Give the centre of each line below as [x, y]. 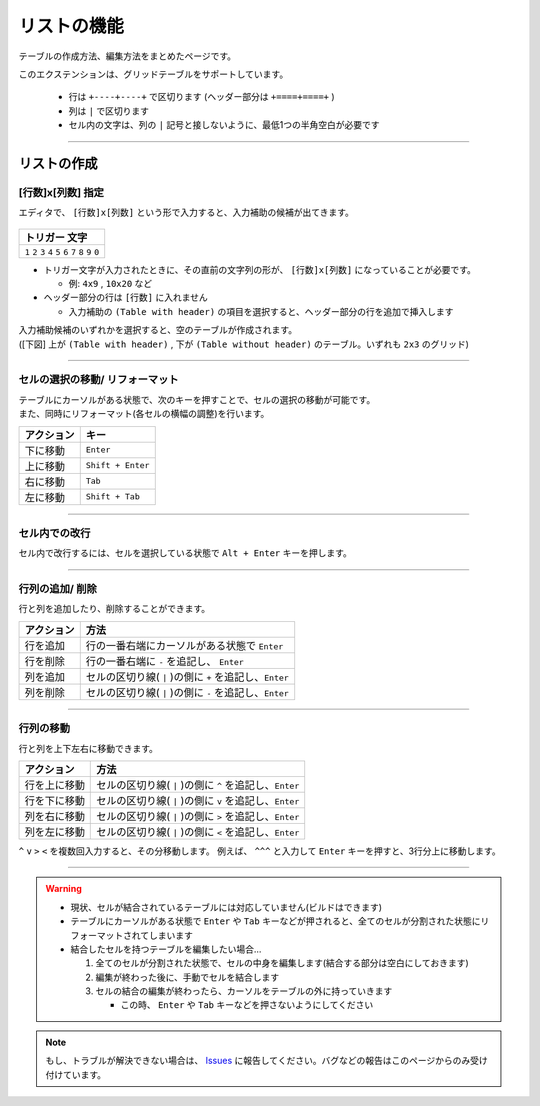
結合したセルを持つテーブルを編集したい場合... [166, 949]
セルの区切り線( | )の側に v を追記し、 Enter [198, 800]
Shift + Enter [117, 465]
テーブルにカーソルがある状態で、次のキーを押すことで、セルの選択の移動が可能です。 [197, 399]
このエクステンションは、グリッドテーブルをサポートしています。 [153, 74]
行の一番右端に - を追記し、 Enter [164, 661]
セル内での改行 [54, 533]
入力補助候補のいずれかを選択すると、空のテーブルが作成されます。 [158, 330]
